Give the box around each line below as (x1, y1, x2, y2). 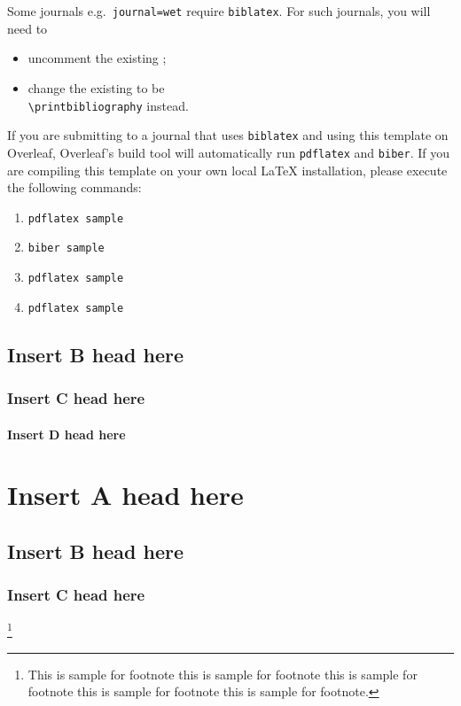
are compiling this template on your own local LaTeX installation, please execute (7, 160, 448, 179)
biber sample (27, 242, 105, 255)
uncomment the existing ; (27, 49, 167, 67)
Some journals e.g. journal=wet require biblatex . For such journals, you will (7, 2, 431, 19)
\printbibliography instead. (27, 96, 189, 114)
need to (7, 19, 48, 37)
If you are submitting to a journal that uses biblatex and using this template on (7, 126, 449, 144)
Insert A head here (7, 477, 244, 513)
